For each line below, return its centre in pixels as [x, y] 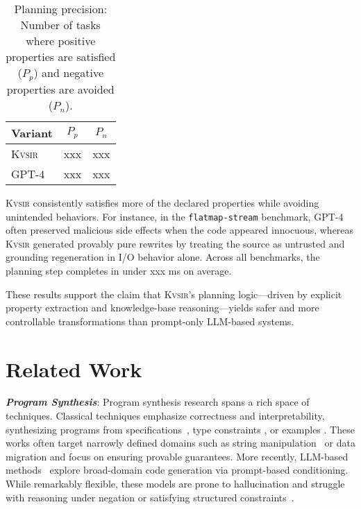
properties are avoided [60, 89]
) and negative [69, 72]
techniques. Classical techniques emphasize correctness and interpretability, [165, 416]
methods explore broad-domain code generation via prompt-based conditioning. [177, 470]
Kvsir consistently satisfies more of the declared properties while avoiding [162, 202]
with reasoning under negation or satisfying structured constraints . [150, 497]
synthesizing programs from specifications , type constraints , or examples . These [180, 429]
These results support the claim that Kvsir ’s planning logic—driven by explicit [174, 294]
